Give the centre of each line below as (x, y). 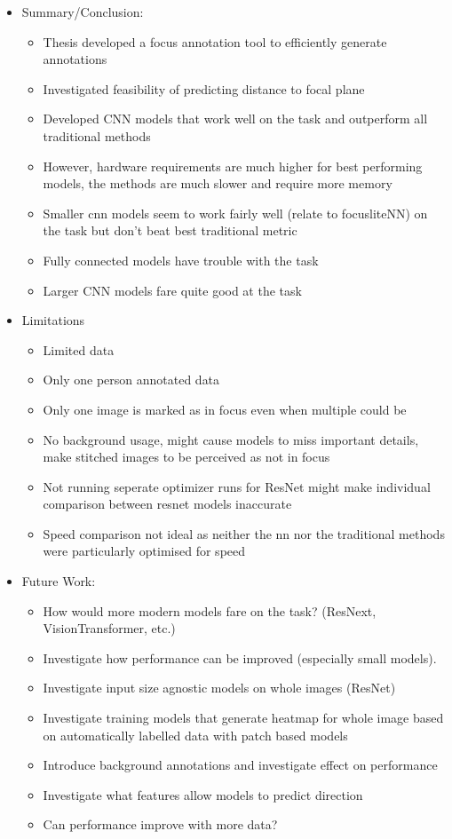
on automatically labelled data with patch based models (195, 735)
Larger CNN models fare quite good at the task (172, 290)
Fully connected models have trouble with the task (181, 260)
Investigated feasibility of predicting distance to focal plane (204, 88)
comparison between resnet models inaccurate (167, 504)
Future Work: (59, 581)
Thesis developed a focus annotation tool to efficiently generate (215, 41)
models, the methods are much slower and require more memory (218, 183)
